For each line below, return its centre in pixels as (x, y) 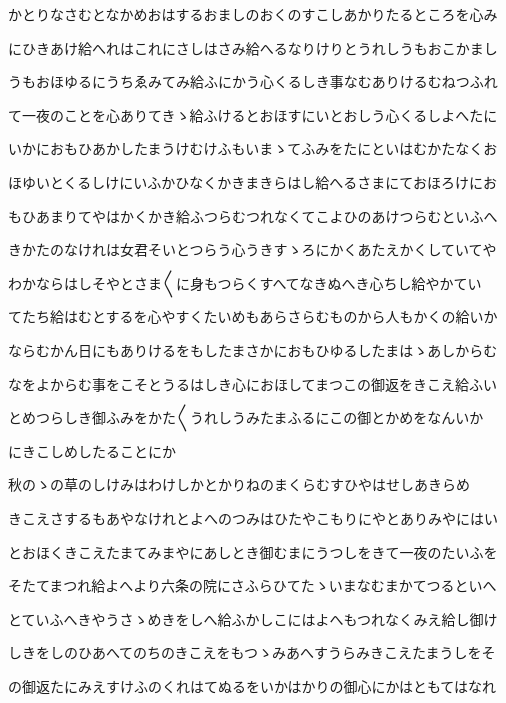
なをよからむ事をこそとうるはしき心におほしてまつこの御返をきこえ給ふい (252, 383)
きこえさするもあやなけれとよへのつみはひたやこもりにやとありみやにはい (253, 517)
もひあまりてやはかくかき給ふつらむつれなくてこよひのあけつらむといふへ (253, 215)
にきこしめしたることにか (92, 450)
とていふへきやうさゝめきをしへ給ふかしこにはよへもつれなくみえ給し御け (253, 618)
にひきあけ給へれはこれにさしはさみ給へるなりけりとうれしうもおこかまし (253, 47)
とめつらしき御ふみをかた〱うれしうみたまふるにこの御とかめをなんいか (246, 417)
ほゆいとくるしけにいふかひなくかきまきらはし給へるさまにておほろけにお (252, 181)
